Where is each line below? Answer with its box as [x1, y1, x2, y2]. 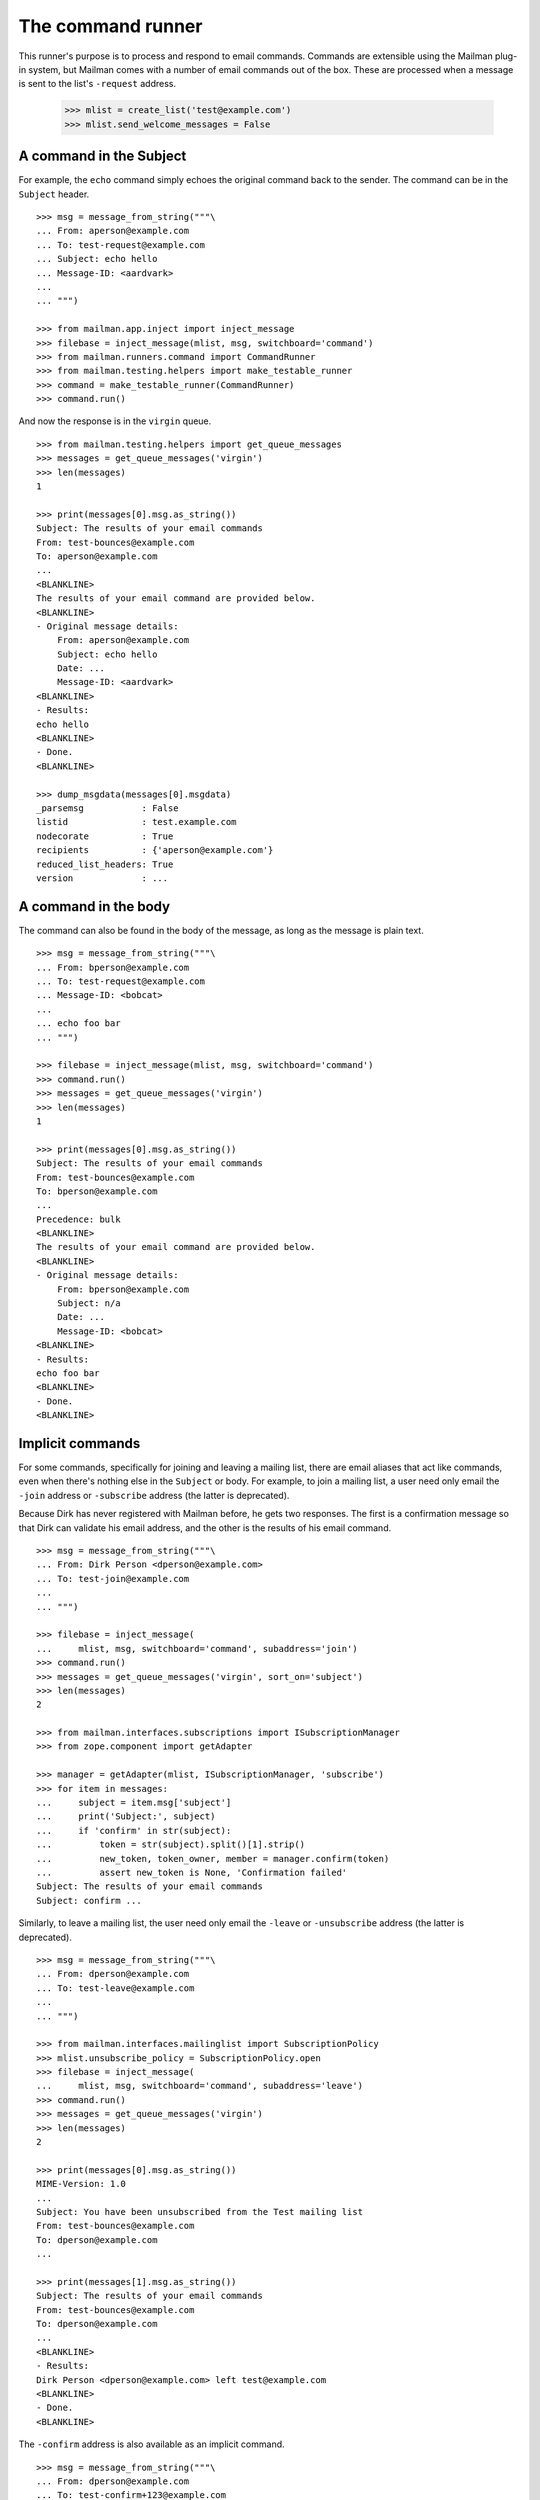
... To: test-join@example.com [36, 1573, 190, 1584]
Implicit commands [18, 1435, 141, 1452]
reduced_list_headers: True [36, 858, 174, 870]
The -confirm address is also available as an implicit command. [18, 2438, 285, 2450]
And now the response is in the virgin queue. [18, 415, 212, 427]
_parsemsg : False [36, 803, 179, 814]
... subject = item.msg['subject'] [36, 1797, 232, 1809]
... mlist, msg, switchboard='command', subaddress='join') [36, 1643, 359, 1654]
